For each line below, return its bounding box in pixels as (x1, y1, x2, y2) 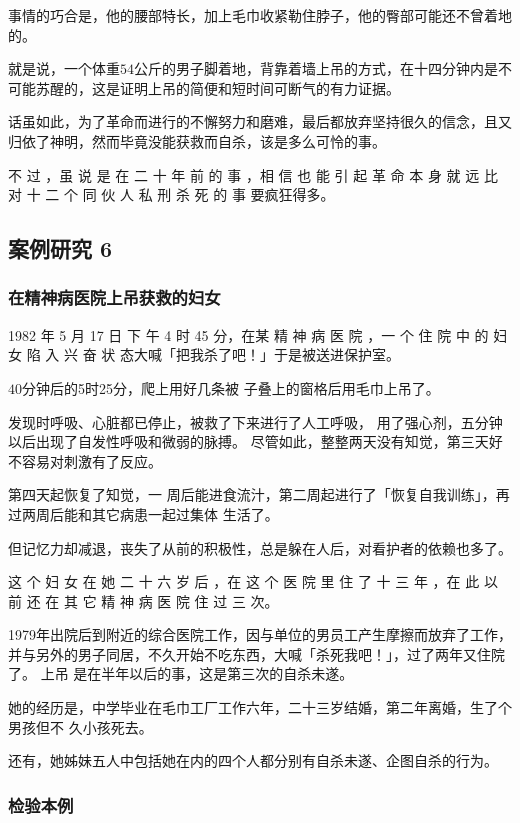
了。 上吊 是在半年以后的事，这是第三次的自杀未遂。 (8, 663, 354, 684)
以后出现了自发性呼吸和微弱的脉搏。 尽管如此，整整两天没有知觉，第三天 (8, 431, 489, 452)
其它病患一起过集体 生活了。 (91, 503, 279, 524)
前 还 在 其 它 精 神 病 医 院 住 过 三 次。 (8, 590, 279, 611)
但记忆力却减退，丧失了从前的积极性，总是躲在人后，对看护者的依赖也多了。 (8, 537, 512, 558)
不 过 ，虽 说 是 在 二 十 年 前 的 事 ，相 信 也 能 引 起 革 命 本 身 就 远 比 (8, 164, 498, 185)
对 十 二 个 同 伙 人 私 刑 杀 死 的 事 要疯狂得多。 (8, 184, 335, 205)
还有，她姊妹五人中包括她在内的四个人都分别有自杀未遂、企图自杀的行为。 (8, 750, 498, 771)
